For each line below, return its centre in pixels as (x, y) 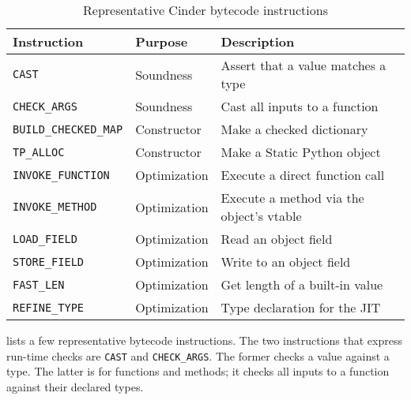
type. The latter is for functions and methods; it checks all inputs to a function (198, 371)
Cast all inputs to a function (300, 106)
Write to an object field (286, 262)
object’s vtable (261, 216)
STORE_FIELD (49, 262)
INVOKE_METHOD (55, 207)
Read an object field (277, 239)
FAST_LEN (39, 284)
